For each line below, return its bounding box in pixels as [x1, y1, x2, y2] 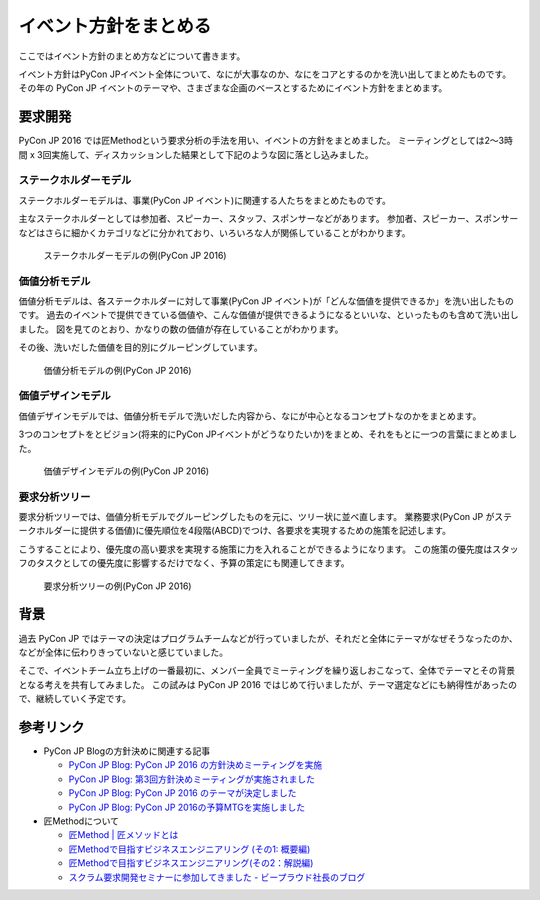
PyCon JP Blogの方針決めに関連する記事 [43, 745, 211, 757]
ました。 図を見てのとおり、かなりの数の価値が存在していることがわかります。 [18, 323, 344, 335]
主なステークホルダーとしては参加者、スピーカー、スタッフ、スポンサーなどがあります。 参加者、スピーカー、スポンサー [18, 213, 519, 225]
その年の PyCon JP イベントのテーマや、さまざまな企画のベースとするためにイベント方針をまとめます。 [18, 82, 448, 94]
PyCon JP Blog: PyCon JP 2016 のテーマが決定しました [68, 787, 297, 799]
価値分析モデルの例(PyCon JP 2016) [43, 364, 192, 376]
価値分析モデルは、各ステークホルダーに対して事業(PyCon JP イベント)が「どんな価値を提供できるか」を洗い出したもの [18, 295, 515, 307]
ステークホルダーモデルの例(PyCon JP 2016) [43, 249, 227, 261]
